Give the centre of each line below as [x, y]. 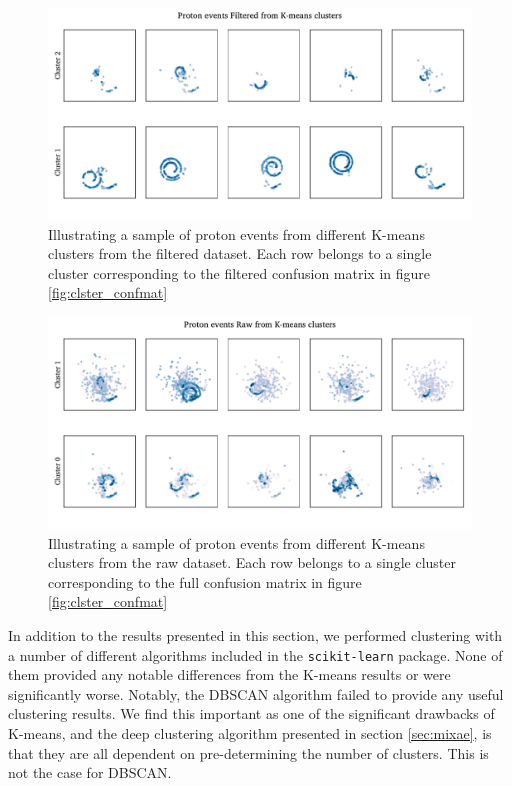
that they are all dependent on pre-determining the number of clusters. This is [248, 752]
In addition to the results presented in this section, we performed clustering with [255, 634]
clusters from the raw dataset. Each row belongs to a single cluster [252, 562]
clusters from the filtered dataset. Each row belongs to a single [240, 253]
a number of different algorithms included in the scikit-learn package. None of [255, 654]
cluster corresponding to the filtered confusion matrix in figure [239, 272]
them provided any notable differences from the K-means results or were [229, 674]
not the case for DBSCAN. [90, 772]
